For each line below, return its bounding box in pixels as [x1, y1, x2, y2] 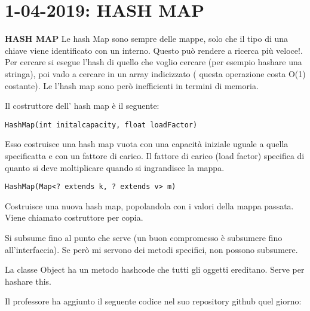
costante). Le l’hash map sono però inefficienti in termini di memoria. [5, 79, 259, 92]
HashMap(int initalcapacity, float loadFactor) [5, 120, 198, 129]
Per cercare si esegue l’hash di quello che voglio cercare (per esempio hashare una [5, 56, 302, 68]
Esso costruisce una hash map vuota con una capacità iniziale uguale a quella [5, 138, 288, 150]
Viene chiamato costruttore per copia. [5, 211, 143, 224]
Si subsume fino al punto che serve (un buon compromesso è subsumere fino [5, 231, 283, 243]
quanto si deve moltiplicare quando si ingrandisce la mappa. [5, 161, 225, 173]
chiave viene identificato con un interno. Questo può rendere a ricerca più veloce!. [5, 44, 303, 56]
